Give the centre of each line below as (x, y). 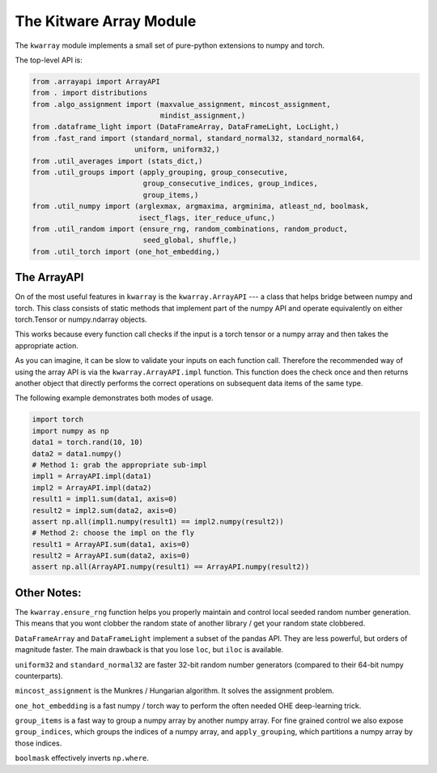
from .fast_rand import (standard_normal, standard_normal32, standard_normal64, (199, 138)
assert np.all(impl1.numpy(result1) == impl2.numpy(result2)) (158, 521)
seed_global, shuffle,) (190, 240)
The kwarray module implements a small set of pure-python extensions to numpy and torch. (170, 45)
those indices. (38, 743)
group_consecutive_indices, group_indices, (231, 184)
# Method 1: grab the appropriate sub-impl (120, 465)
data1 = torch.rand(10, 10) (87, 442)
